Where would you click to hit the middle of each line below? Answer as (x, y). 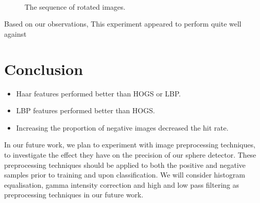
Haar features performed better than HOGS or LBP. (99, 93)
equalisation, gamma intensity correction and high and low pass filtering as (122, 184)
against (15, 33)
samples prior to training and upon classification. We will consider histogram (125, 175)
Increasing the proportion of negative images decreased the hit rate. (122, 127)
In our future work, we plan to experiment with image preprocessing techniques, (130, 145)
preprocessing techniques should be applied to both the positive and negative (125, 164)
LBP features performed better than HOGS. (85, 110)
